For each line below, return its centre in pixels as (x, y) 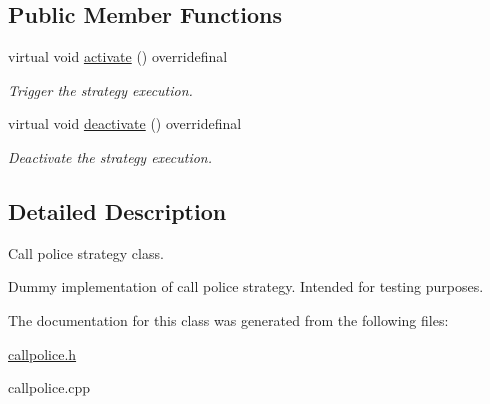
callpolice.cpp (49, 387)
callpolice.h (42, 353)
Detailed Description (117, 210)
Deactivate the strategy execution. (110, 156)
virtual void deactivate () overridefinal (125, 123)
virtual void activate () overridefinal (118, 56)
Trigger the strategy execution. (100, 89)
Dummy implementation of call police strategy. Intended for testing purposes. (246, 286)
